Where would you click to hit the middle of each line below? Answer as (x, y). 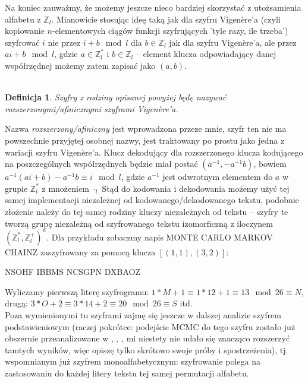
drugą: (16, 303)
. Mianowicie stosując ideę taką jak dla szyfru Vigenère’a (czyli (166, 19)
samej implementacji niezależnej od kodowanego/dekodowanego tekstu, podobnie (152, 200)
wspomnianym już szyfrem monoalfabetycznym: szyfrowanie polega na (133, 361)
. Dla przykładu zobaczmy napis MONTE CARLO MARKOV (160, 237)
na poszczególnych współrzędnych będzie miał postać (101, 164)
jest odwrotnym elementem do (218, 177)
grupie (16, 188)
